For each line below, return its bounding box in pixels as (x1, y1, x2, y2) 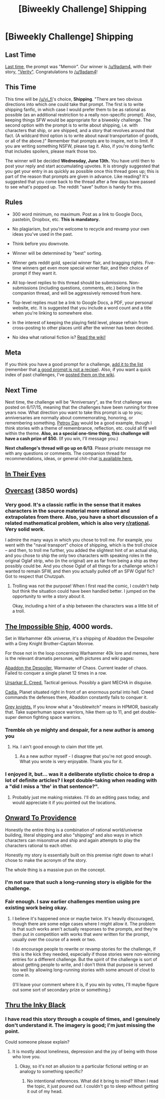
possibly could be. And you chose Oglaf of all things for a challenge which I (5, 563, 158, 569)
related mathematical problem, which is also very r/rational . (5, 520, 150, 526)
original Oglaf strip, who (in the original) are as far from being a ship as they (5, 558, 159, 564)
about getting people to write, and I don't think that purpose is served (12, 962, 153, 967)
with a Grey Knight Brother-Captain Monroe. (5, 641, 94, 647)
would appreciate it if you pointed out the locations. (12, 799, 116, 805)
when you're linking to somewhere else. (12, 310, 93, 316)
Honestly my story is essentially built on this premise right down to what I (5, 852, 153, 858)
